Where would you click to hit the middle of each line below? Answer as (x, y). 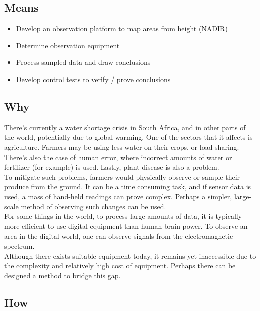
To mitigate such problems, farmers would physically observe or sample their (122, 176)
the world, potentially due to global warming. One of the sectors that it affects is (128, 137)
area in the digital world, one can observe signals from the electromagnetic (119, 236)
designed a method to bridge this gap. (62, 275)
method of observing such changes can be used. (93, 206)
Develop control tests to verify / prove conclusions (93, 79)
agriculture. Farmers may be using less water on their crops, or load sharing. (122, 147)
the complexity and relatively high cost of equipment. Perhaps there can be (120, 265)
